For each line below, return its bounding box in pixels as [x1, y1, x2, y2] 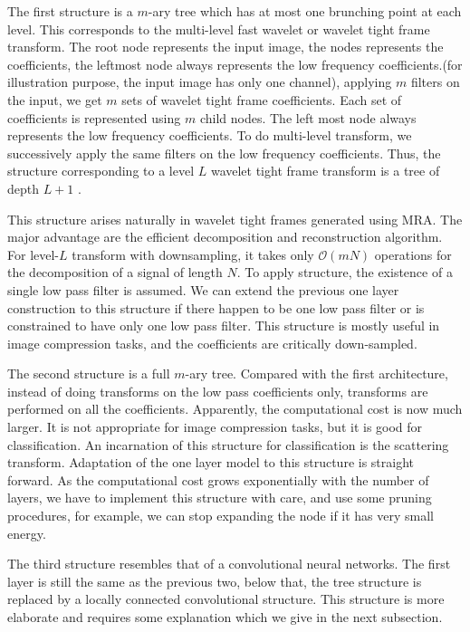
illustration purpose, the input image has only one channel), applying [7, 72, 392, 91]
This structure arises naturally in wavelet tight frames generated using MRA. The [7, 209, 463, 228]
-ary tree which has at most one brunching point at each [148, 2, 462, 20]
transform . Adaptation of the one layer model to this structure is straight [7, 453, 415, 472]
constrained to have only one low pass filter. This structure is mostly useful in [7, 316, 440, 335]
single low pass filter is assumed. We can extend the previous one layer [7, 280, 399, 299]
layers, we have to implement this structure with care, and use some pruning [7, 488, 432, 507]
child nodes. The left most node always [199, 108, 417, 127]
